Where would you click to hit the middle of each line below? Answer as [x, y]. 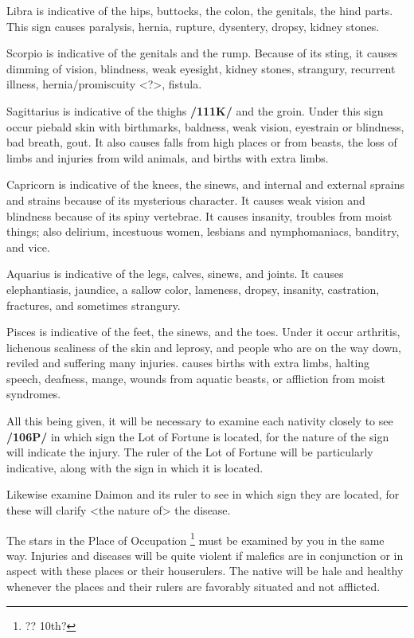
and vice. [28, 247]
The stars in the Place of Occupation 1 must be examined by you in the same [195, 538]
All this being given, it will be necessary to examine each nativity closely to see [200, 421]
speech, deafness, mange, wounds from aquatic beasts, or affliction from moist [196, 378]
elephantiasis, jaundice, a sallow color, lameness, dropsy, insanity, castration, [193, 289]
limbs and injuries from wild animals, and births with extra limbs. [168, 157]
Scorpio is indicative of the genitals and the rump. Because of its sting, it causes [202, 53]
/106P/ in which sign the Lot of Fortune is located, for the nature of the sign [198, 436]
